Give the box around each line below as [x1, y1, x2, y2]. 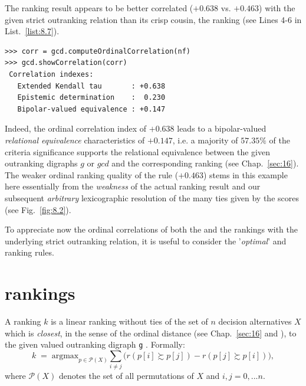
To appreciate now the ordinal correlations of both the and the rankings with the [5, 223, 298, 235]
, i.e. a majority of [172, 133, 238, 146]
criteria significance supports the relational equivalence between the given [5, 145, 270, 158]
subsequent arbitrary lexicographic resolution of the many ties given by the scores [5, 191, 299, 204]
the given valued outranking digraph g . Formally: [5, 338, 185, 351]
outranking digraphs [5, 157, 78, 169]
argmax [51, 351, 79, 360]
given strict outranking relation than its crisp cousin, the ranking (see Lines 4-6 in [5, 13, 302, 25]
